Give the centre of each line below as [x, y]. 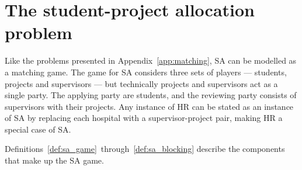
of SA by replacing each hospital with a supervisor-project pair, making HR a [144, 118]
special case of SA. [38, 129]
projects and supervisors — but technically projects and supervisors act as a [141, 83]
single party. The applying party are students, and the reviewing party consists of [151, 95]
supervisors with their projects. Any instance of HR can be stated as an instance [149, 106]
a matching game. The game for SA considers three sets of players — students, [146, 72]
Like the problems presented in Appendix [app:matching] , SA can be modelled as [151, 60]
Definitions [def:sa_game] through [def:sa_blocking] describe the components [145, 149]
